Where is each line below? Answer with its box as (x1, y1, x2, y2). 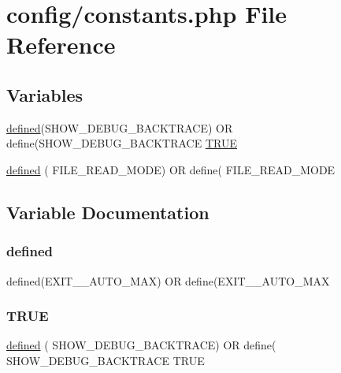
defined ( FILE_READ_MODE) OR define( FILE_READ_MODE (6, 161, 335, 177)
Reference (6, 28, 116, 61)
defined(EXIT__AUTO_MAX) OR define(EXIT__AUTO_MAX (6, 272, 330, 289)
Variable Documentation (6, 200, 209, 224)
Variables (6, 82, 83, 106)
